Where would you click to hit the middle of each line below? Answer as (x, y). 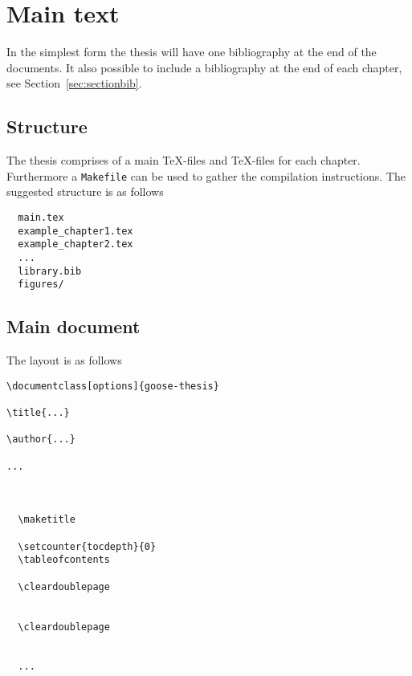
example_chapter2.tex (75, 244)
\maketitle (47, 520)
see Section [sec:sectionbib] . (74, 83)
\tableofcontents (64, 560)
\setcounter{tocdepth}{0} (87, 546)
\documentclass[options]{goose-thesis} (113, 386)
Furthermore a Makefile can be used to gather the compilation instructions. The (206, 175)
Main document (73, 326)
